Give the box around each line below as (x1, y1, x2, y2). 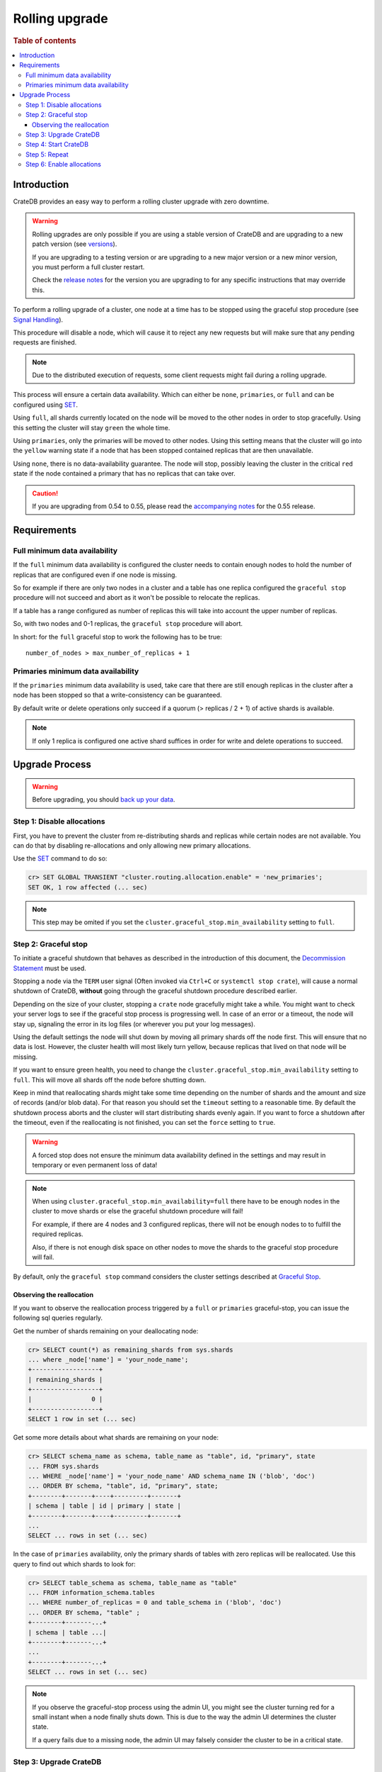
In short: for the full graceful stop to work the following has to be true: (13, 632, 222, 641)
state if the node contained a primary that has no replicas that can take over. (13, 469, 236, 478)
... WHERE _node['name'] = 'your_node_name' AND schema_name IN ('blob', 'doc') (28, 1472, 316, 1480)
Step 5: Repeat (25, 150, 69, 159)
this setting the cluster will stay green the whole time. (13, 423, 170, 432)
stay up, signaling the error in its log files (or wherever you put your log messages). (13, 1019, 256, 1028)
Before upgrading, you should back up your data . (32, 795, 175, 804)
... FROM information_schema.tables (28, 1588, 156, 1597)
